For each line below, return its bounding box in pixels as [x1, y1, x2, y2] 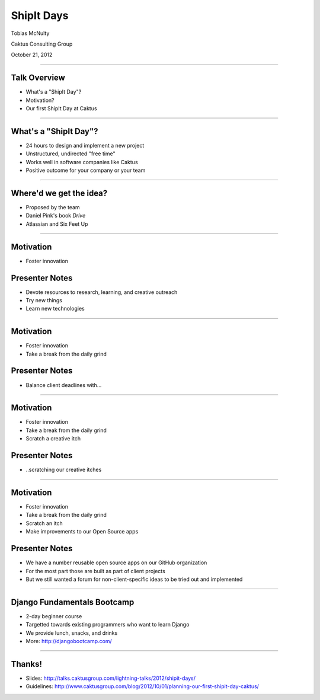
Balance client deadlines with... [25, 381, 102, 388]
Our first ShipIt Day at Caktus [25, 105, 97, 112]
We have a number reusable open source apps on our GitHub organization [25, 559, 207, 566]
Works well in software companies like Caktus [25, 158, 139, 165]
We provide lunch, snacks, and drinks [25, 629, 118, 637]
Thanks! [11, 659, 43, 669]
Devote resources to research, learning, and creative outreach [25, 288, 178, 296]
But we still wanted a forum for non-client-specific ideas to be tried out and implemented [25, 576, 243, 583]
